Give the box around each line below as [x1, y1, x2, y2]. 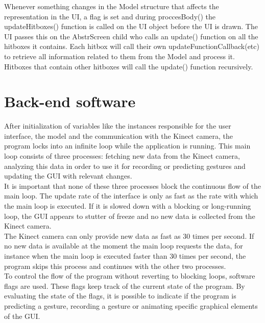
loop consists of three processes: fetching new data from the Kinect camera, [4, 151, 240, 161]
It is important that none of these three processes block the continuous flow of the [4, 180, 261, 191]
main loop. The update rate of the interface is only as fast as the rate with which [4, 190, 258, 201]
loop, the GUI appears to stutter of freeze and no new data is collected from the [4, 210, 255, 221]
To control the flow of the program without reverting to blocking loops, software [4, 270, 255, 281]
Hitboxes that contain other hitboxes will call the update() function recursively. [4, 61, 253, 71]
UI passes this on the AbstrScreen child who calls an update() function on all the [4, 31, 258, 41]
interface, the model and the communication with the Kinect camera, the [4, 130, 233, 141]
